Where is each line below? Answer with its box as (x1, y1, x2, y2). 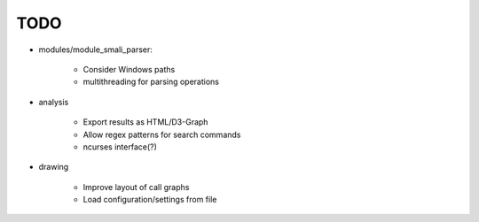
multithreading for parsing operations (82, 76, 219, 88)
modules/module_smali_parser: (38, 44, 153, 55)
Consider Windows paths (82, 64, 176, 74)
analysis (38, 96, 69, 107)
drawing (38, 162, 69, 172)
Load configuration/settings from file (82, 195, 217, 205)
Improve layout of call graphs (82, 181, 190, 192)
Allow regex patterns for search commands (82, 129, 241, 140)
